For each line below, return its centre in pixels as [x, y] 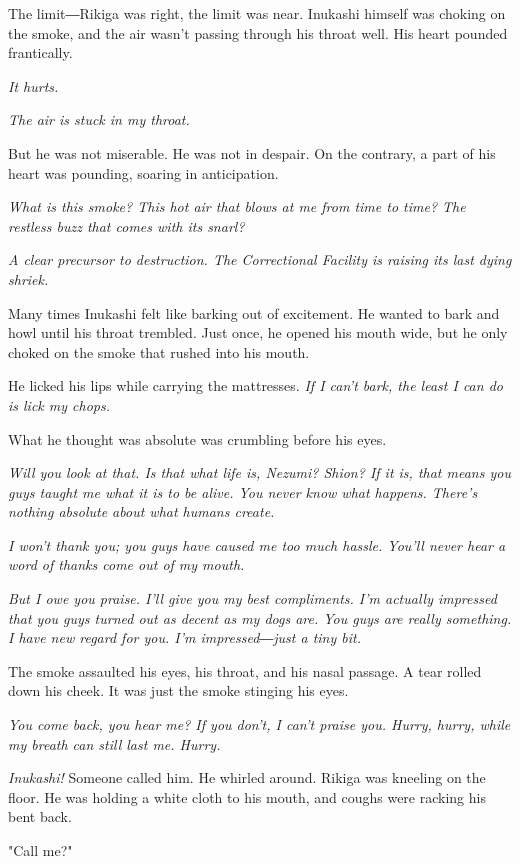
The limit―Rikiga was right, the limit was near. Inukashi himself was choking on [257, 13]
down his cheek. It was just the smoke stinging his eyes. [178, 690]
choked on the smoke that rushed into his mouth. [159, 351]
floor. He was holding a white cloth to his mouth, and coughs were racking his [247, 796]
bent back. [40, 816]
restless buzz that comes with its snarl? [126, 225]
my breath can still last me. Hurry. [114, 743]
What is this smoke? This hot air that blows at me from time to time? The [237, 206]
